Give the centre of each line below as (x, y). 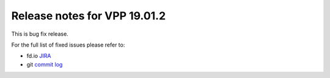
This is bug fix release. (40, 34)
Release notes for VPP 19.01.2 (89, 16)
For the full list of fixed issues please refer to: (68, 45)
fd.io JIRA (39, 56)
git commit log (45, 64)
